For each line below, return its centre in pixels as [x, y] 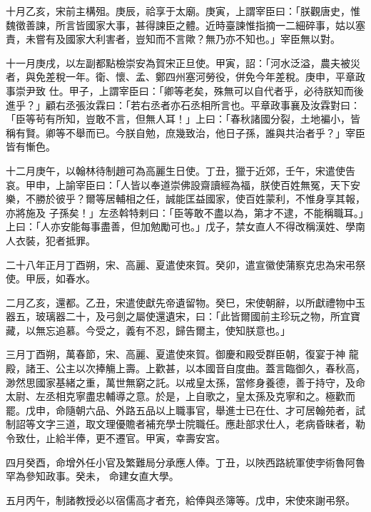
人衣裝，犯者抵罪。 [51, 240]
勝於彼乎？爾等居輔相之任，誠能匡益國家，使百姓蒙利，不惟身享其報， [200, 199]
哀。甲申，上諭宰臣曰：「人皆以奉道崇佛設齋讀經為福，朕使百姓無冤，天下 [178, 184]
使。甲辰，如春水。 [51, 278]
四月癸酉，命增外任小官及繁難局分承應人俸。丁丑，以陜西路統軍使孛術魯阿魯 [185, 462]
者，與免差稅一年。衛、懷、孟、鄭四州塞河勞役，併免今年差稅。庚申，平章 [181, 77]
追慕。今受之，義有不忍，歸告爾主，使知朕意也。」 [173, 330]
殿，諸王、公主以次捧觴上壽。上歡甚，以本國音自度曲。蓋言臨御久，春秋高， [185, 368]
